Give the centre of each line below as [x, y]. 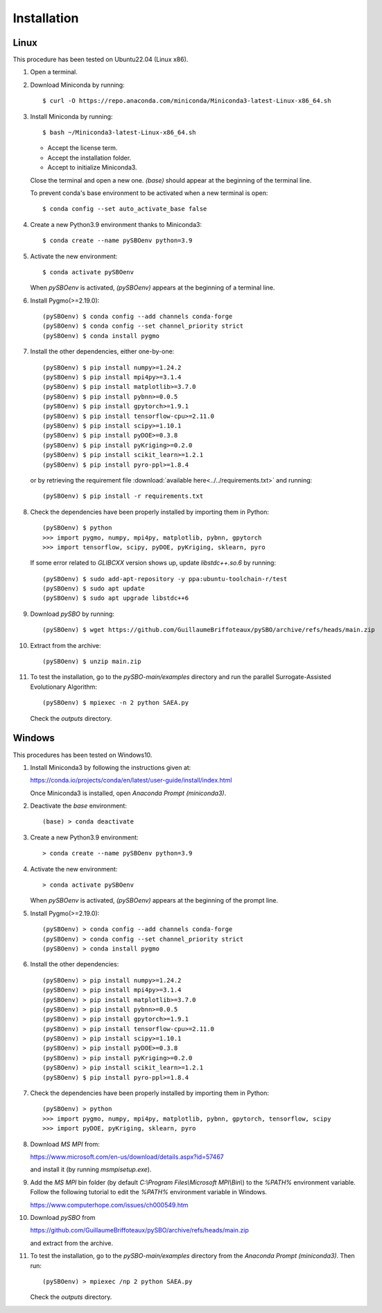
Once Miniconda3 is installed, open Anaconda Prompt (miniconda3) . [128, 793]
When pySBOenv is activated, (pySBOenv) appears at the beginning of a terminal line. [153, 287]
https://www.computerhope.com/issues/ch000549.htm [109, 1205]
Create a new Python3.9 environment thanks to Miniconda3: [116, 224]
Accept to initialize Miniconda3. [93, 167]
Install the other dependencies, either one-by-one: [102, 351]
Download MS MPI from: [65, 1144]
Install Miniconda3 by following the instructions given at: [111, 767]
